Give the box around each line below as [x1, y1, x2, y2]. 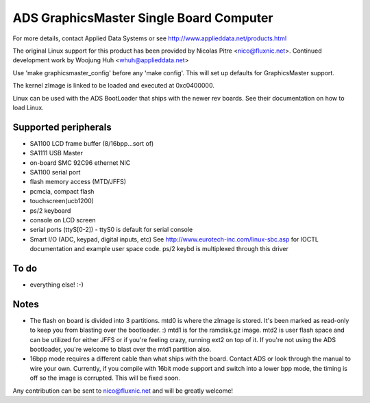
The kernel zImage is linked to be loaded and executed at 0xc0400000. [12, 81, 215, 90]
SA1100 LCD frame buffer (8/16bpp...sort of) [29, 139, 154, 147]
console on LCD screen [29, 216, 96, 224]
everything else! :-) [29, 281, 84, 289]
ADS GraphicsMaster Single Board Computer [12, 10, 273, 25]
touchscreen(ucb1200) [29, 197, 94, 205]
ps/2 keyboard [29, 206, 71, 215]
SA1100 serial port [29, 168, 81, 176]
